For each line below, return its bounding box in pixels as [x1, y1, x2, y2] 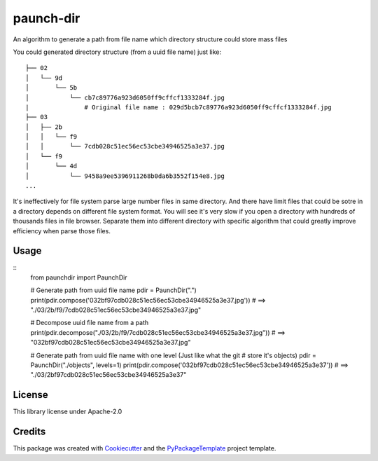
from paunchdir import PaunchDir [30, 273, 127, 282]
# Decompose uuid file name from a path [30, 319, 149, 327]
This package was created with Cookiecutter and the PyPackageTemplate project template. [13, 444, 276, 453]
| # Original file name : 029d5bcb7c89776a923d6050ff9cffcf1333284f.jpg [25, 103, 332, 111]
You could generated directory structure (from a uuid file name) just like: [13, 48, 222, 56]
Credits [13, 426, 46, 438]
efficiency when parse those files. [13, 226, 111, 235]
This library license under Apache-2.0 [13, 407, 122, 416]
